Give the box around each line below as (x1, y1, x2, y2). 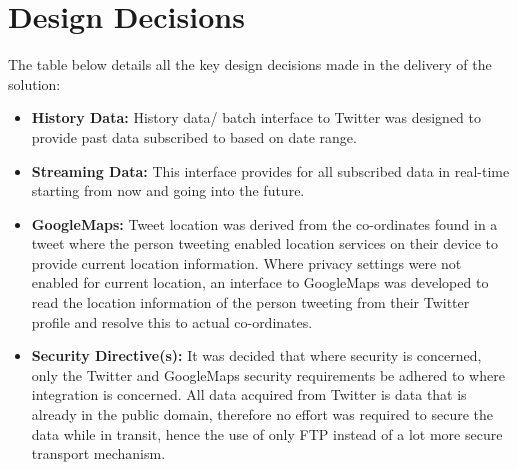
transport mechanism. (31, 443, 166, 464)
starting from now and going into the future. (31, 180, 305, 201)
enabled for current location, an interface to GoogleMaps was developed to (31, 272, 489, 293)
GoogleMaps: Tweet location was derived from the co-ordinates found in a (31, 213, 498, 234)
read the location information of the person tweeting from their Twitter (31, 292, 470, 313)
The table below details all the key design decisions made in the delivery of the (8, 54, 492, 75)
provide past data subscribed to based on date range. (31, 126, 357, 147)
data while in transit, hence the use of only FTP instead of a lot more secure (31, 423, 503, 444)
